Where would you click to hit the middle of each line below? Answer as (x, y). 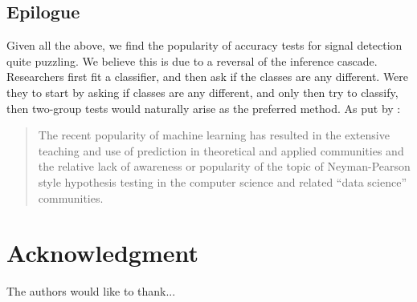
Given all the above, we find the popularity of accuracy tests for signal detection (204, 45)
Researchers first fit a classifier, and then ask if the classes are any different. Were (208, 77)
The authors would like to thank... (91, 291)
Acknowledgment (102, 253)
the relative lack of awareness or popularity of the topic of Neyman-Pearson (224, 166)
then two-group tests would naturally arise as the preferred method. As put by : (204, 108)
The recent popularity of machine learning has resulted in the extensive (214, 135)
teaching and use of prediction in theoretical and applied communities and (221, 150)
